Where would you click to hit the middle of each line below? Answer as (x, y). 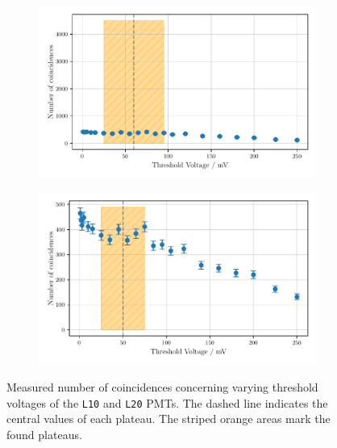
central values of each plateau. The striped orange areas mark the (168, 419)
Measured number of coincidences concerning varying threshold (162, 387)
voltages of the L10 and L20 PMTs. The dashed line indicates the (167, 402)
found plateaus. (44, 434)
